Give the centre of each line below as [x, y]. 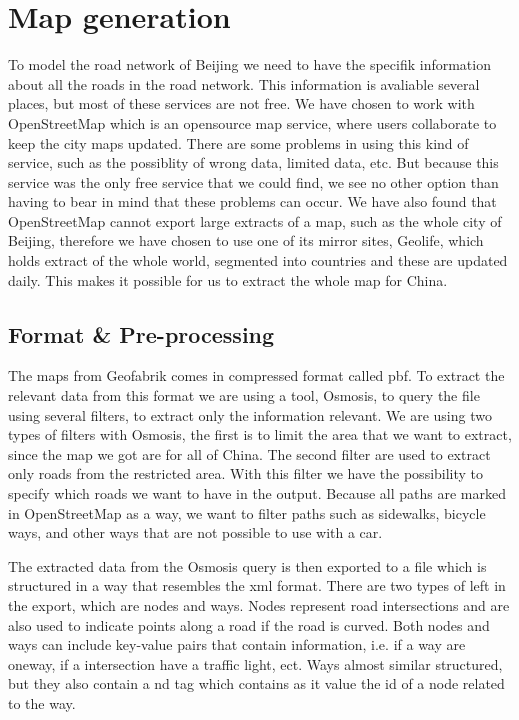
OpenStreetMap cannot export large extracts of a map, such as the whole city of [255, 220]
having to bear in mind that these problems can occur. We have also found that [252, 201]
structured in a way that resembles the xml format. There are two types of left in [257, 585]
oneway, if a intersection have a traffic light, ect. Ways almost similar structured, [255, 663]
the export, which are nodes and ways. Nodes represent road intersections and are [259, 604]
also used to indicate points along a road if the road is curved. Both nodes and [249, 624]
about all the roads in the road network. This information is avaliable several [244, 83]
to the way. [42, 702]
